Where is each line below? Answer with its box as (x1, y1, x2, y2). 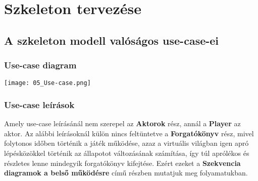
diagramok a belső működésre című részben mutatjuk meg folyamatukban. (4, 167, 248, 178)
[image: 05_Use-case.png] (4, 79, 91, 87)
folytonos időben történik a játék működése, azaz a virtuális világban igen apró (4, 138, 249, 148)
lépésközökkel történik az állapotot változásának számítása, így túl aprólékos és (4, 148, 249, 158)
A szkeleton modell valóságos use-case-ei (4, 32, 219, 48)
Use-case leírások (4, 98, 75, 111)
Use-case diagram (4, 59, 77, 71)
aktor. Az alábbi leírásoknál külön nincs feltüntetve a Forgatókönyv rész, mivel (4, 128, 254, 138)
